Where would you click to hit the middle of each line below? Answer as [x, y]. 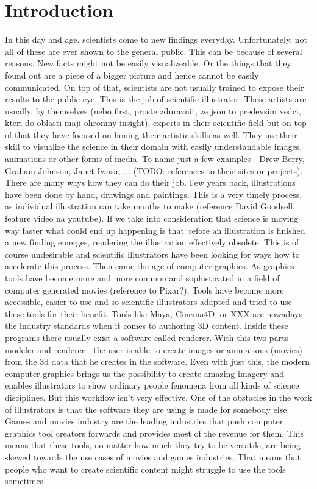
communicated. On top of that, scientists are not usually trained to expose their [155, 87]
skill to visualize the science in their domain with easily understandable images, [154, 146]
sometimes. [26, 481]
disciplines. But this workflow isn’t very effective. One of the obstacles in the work [158, 397]
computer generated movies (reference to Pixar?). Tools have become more [144, 290]
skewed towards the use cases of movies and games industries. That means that [153, 456]
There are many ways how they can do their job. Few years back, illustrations [150, 182]
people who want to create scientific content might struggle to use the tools [145, 469]
